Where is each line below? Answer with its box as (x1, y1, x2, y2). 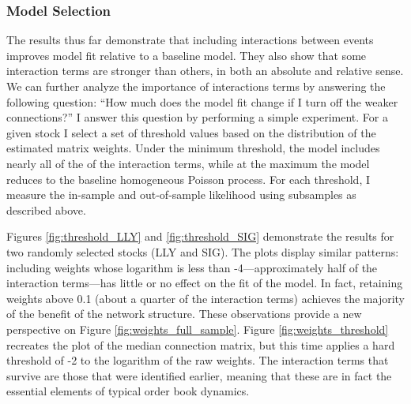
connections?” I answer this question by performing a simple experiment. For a (6, 109, 388, 125)
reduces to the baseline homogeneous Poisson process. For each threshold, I (6, 170, 371, 187)
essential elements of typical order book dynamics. (6, 383, 250, 399)
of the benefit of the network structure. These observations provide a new (6, 305, 362, 322)
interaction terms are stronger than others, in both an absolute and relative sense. (6, 62, 404, 79)
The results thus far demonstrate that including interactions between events (6, 32, 374, 48)
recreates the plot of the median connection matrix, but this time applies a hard (6, 336, 395, 353)
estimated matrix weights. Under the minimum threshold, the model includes (6, 140, 380, 156)
